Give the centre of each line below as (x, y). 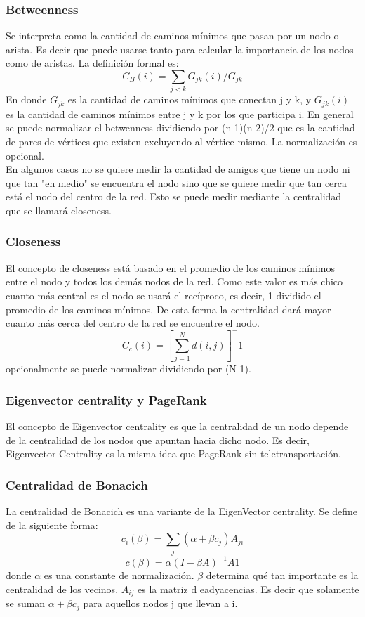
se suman (26, 603)
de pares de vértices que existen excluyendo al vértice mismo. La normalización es (181, 141)
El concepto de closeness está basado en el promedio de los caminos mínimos (170, 267)
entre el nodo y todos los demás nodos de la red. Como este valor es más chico (174, 281)
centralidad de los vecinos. (62, 589)
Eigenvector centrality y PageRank (106, 400)
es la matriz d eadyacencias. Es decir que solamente (248, 589)
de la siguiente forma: (52, 525)
